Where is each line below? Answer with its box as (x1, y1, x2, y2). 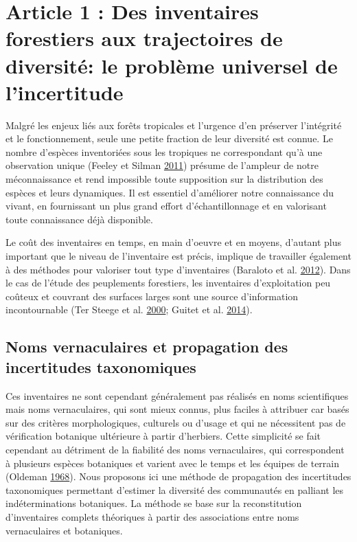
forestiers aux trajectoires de (5, 24, 283, 52)
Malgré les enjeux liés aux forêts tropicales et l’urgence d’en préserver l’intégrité (5, 117, 342, 132)
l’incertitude (5, 78, 124, 106)
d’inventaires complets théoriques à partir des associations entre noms (5, 509, 299, 523)
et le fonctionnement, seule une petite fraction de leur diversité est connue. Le (5, 131, 333, 146)
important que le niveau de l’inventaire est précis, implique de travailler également (5, 249, 352, 263)
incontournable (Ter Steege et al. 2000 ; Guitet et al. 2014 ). (5, 302, 253, 317)
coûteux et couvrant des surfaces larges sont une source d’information (5, 289, 299, 303)
